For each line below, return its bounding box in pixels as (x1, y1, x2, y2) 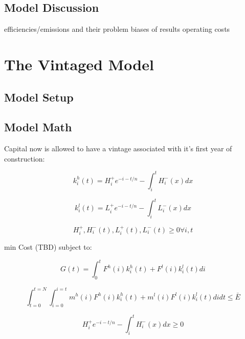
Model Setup (4, 89, 74, 105)
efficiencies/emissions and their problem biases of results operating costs (4, 24, 230, 34)
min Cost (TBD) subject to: (4, 242, 92, 252)
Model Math (4, 119, 72, 135)
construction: (4, 153, 45, 164)
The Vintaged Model (4, 53, 154, 74)
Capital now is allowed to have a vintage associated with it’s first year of (4, 143, 232, 154)
